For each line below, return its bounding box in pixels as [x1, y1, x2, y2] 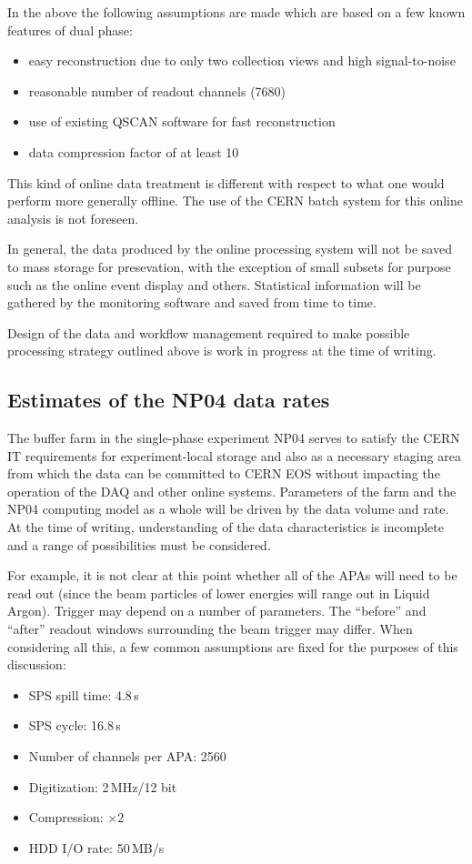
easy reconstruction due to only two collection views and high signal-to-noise [28, 51, 456, 70]
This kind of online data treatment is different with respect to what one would [7, 173, 445, 192]
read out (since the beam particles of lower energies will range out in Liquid [7, 583, 430, 602]
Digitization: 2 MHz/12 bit [28, 777, 177, 796]
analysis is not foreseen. [7, 208, 139, 227]
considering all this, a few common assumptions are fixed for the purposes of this [7, 637, 458, 656]
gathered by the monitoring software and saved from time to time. [7, 293, 377, 312]
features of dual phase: [7, 20, 133, 39]
